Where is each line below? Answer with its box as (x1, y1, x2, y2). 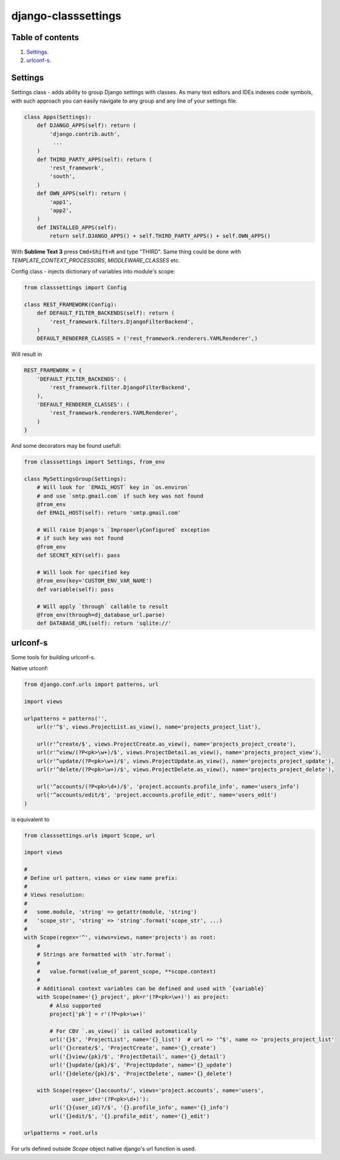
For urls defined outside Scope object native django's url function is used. (11, 1145, 197, 1153)
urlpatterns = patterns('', (24, 715, 107, 722)
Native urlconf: (11, 665, 49, 672)
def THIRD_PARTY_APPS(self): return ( (36, 156, 152, 163)
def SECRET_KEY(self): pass (36, 552, 121, 559)
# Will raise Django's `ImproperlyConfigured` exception (36, 526, 210, 534)
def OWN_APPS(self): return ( (36, 190, 127, 197)
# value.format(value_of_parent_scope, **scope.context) (36, 968, 217, 975)
